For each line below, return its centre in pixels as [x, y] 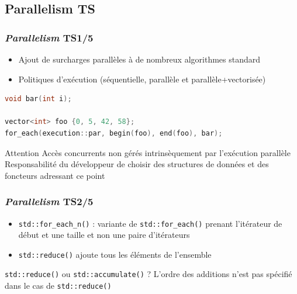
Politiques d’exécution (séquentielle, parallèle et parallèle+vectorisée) [142, 79]
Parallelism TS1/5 [49, 37]
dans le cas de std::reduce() [58, 286]
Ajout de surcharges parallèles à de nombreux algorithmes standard [139, 59]
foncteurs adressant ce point [55, 175]
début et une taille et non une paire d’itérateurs [104, 235]
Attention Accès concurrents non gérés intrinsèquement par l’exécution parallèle [148, 152]
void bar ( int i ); [38, 99]
